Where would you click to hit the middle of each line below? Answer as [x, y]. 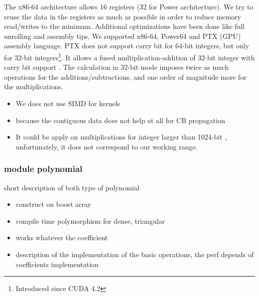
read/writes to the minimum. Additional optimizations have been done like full [125, 26]
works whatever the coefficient [62, 237]
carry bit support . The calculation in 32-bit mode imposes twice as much [117, 67]
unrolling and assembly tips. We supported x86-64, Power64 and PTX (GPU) [123, 36]
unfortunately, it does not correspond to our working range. [107, 146]
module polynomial [43, 169]
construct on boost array [53, 204]
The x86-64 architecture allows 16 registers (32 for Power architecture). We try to [129, 6]
